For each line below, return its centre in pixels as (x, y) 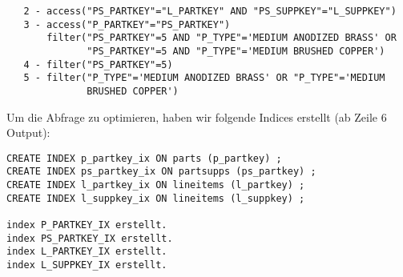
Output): (28, 132)
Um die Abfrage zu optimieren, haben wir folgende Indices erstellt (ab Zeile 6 (197, 116)
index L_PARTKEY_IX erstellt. (87, 252)
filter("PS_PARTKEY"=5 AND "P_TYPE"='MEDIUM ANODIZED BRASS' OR (222, 38)
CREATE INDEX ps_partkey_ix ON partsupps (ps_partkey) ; (161, 172)
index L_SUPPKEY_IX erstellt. (87, 265)
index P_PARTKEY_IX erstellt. (87, 225)
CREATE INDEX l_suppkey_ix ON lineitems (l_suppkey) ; (156, 198)
